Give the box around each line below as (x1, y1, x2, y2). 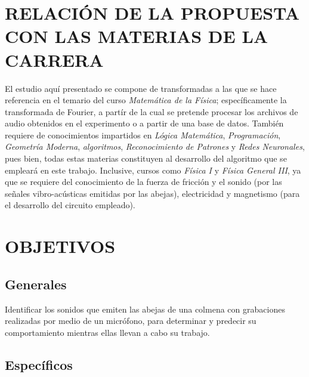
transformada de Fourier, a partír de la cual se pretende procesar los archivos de (5, 105, 298, 118)
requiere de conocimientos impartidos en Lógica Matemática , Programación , (5, 128, 281, 141)
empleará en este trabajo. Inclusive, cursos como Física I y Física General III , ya (5, 163, 301, 176)
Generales (5, 274, 67, 293)
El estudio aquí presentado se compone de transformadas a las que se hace (5, 82, 277, 94)
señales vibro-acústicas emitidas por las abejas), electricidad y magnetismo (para (5, 187, 300, 199)
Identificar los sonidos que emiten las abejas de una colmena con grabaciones (5, 302, 285, 315)
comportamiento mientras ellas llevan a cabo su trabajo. (5, 326, 210, 338)
